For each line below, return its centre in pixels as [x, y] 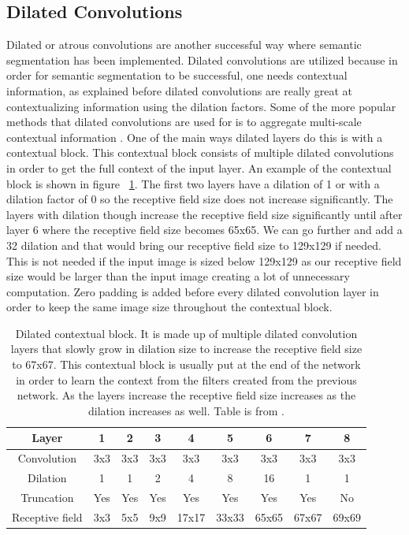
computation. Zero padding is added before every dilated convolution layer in [193, 291]
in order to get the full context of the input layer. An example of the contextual [199, 167]
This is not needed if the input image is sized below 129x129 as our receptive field [204, 260]
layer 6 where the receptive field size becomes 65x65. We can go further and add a [204, 230]
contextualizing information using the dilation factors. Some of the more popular [201, 106]
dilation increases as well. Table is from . [186, 410]
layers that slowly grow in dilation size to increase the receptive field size [186, 349]
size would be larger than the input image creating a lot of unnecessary [178, 276]
